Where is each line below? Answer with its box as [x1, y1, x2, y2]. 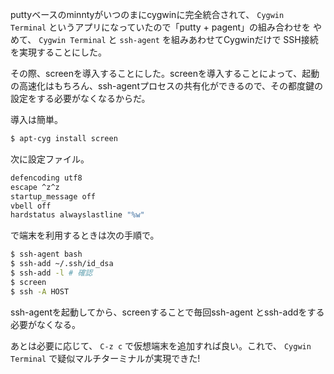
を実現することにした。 [10, 46, 107, 58]
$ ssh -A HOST [10, 286, 70, 297]
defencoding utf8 [10, 173, 83, 183]
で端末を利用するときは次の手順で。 [10, 229, 160, 242]
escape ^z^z [10, 182, 60, 192]
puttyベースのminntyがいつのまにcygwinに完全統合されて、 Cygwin [10, 9, 285, 20]
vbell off [10, 201, 52, 211]
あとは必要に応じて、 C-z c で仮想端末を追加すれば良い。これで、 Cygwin [10, 339, 312, 352]
